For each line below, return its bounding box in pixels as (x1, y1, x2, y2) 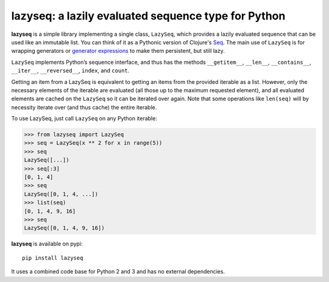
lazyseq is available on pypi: (11, 240, 83, 247)
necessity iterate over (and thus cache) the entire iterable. (11, 103, 157, 111)
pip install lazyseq (22, 254, 83, 261)
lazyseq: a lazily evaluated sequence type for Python (11, 9, 286, 22)
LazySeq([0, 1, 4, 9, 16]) (24, 225, 105, 232)
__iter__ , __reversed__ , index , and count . (11, 67, 130, 74)
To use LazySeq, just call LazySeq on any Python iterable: (11, 115, 158, 122)
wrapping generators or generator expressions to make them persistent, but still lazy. (11, 47, 225, 55)
